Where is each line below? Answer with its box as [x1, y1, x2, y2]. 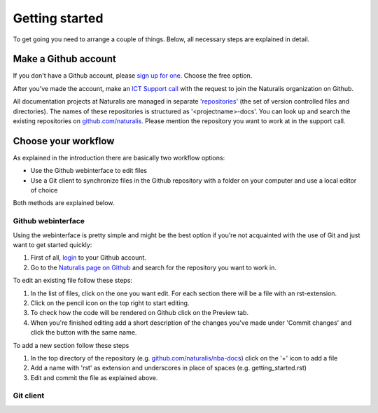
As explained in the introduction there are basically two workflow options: [13, 153, 225, 162]
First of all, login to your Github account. [30, 253, 147, 262]
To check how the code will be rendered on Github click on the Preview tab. [30, 309, 248, 317]
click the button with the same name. [30, 328, 137, 337]
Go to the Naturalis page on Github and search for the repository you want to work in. [30, 263, 276, 272]
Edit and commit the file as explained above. [30, 373, 158, 381]
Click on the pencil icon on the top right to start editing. [30, 298, 190, 307]
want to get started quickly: [13, 241, 92, 249]
